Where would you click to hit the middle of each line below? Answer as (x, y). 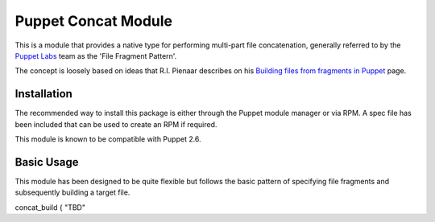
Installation (43, 94)
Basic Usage (47, 162)
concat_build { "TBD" (50, 207)
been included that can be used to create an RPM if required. (116, 124)
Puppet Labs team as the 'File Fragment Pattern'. (96, 55)
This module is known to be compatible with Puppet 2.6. (108, 139)
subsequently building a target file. (72, 192)
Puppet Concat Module (94, 21)
